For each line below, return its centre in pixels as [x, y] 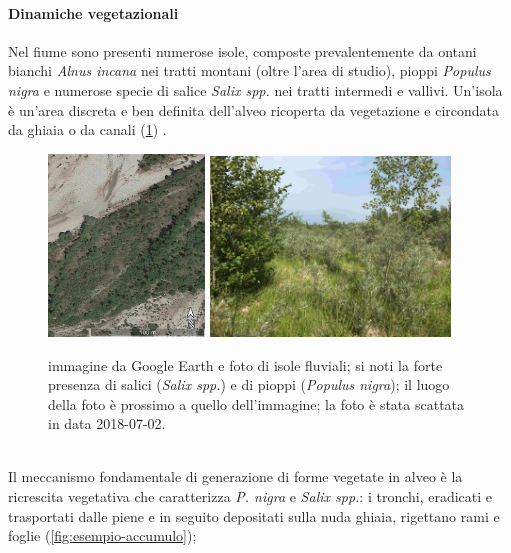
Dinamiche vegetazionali [93, 12]
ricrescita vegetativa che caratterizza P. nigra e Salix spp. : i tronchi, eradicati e [250, 496]
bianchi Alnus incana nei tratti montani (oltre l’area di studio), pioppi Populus [249, 70]
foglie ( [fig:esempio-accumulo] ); [102, 535]
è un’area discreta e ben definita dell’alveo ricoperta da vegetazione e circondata [254, 109]
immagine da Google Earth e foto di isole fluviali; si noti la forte [245, 364]
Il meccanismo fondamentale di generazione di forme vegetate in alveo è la [235, 476]
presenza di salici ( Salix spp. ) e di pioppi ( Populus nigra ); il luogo [249, 384]
